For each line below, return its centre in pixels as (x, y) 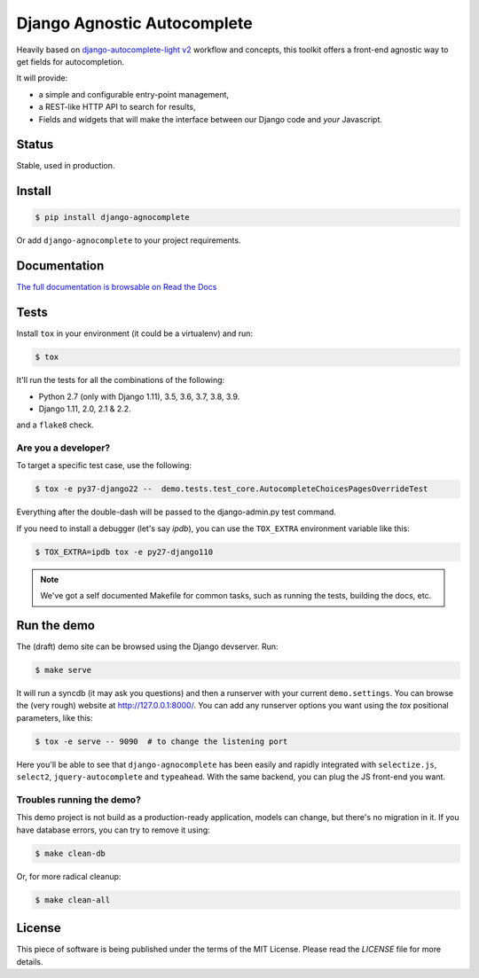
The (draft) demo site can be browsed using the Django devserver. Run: (147, 646)
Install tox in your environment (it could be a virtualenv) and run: (134, 333)
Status (35, 145)
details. (30, 961)
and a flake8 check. (55, 425)
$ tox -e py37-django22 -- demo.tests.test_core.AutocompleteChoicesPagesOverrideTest (232, 489)
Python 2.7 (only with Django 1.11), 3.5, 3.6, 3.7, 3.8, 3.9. (139, 396)
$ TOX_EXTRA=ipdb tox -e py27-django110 (124, 552)
